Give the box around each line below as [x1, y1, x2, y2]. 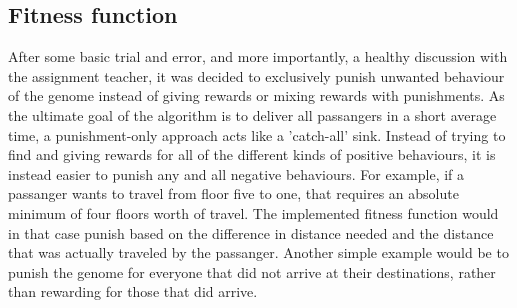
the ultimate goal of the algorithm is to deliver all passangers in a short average [8, 104, 497, 125]
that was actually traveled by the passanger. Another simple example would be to [8, 242, 509, 263]
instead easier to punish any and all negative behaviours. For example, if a [8, 163, 465, 184]
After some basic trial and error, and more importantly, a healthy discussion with [8, 46, 508, 67]
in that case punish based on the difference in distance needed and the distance [8, 222, 494, 243]
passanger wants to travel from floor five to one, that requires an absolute [8, 183, 459, 204]
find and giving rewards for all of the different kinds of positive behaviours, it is [8, 144, 496, 165]
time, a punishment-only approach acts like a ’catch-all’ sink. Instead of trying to [8, 124, 506, 145]
